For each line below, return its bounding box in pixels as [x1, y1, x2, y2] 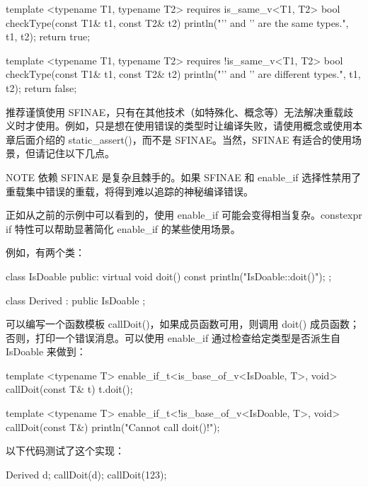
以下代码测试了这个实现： [6, 443, 125, 458]
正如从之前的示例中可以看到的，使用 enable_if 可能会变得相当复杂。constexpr [6, 207, 362, 222]
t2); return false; [6, 80, 77, 95]
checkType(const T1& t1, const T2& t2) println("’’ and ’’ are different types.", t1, [6, 67, 361, 81]
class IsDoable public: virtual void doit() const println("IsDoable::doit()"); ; [6, 268, 332, 283]
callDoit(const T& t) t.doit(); [6, 382, 133, 396]
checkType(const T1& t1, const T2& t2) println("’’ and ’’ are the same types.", [6, 15, 349, 30]
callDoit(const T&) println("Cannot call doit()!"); [6, 419, 220, 434]
